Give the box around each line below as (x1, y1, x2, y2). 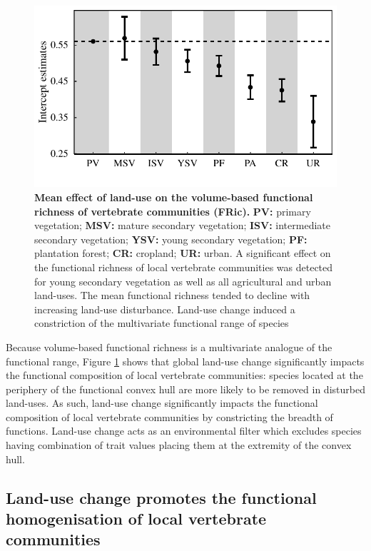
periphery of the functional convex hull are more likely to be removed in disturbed (6, 381, 365, 396)
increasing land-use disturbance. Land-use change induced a (34, 301, 295, 316)
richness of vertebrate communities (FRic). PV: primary (34, 203, 311, 218)
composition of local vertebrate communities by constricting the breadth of (6, 409, 333, 424)
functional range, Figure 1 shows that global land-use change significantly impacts (6, 353, 365, 368)
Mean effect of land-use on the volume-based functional (34, 189, 313, 204)
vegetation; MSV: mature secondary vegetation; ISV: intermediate (34, 218, 330, 233)
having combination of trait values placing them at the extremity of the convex (6, 438, 352, 453)
